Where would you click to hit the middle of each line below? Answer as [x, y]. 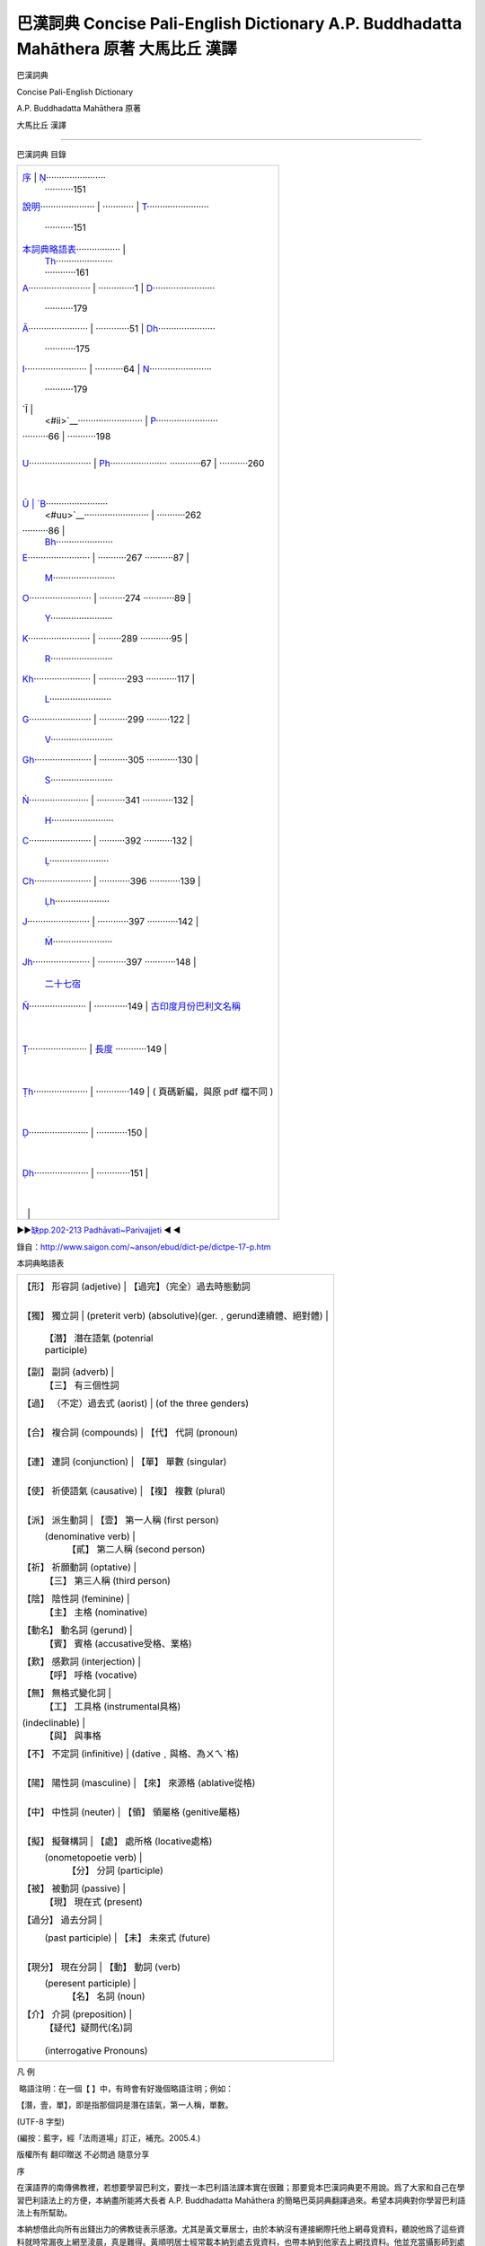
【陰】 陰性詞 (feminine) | [76, 1599]
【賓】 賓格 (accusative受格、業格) [118, 1644]
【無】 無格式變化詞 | [67, 1693]
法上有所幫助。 [44, 2212]
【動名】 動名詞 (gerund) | [78, 1631]
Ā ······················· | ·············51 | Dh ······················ [119, 329]
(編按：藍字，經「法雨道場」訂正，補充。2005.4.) [109, 2138]
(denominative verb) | [90, 1536]
